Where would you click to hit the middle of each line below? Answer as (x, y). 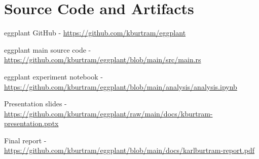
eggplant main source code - (48, 49)
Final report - (25, 140)
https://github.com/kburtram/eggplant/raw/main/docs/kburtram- (108, 113)
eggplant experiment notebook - (53, 76)
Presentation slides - (35, 104)
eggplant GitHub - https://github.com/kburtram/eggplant (95, 33)
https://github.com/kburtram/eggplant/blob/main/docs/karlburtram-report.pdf (129, 150)
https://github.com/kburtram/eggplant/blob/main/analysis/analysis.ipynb (121, 86)
